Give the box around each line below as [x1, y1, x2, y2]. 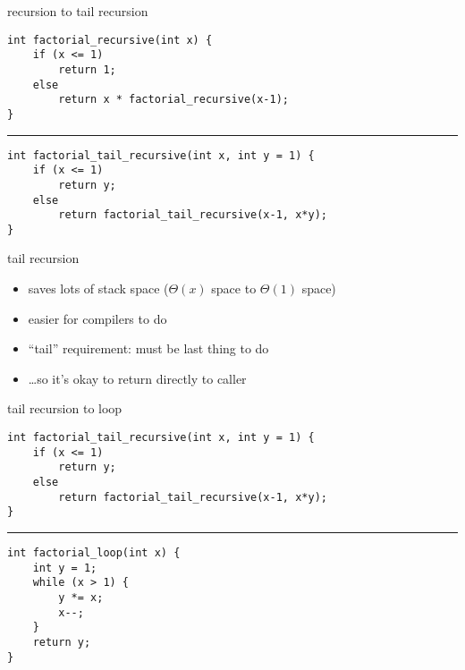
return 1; [58, 63, 116, 76]
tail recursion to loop [7, 399, 123, 418]
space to [211, 279, 257, 298]
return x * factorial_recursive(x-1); [58, 93, 289, 106]
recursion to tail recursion [7, 2, 148, 20]
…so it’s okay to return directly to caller [28, 369, 247, 387]
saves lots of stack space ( [28, 279, 169, 298]
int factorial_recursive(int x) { [7, 33, 213, 47]
